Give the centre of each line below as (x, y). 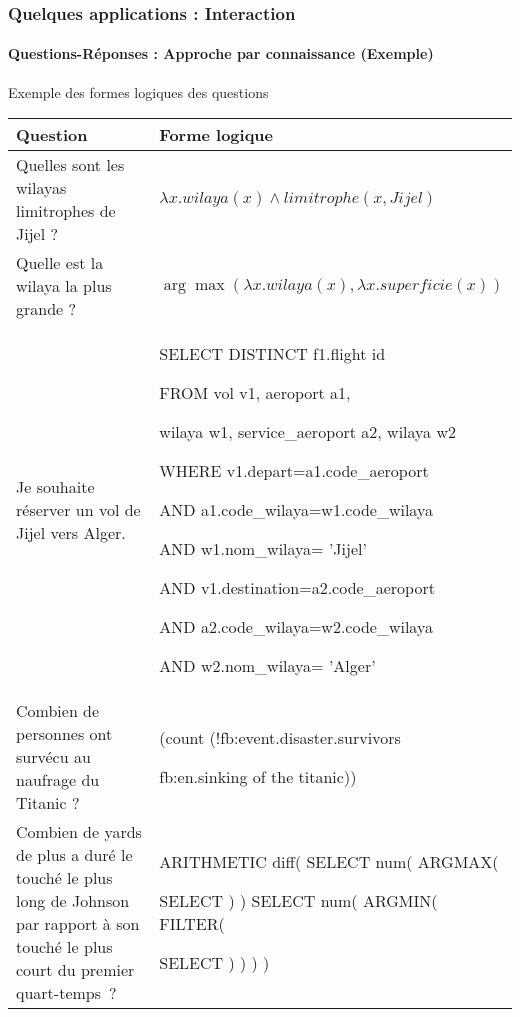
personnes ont (64, 734)
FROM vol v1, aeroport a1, (255, 393)
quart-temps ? (66, 993)
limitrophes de (66, 211)
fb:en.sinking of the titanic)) (258, 776)
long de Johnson (73, 901)
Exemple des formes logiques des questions (138, 91)
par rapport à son (78, 924)
